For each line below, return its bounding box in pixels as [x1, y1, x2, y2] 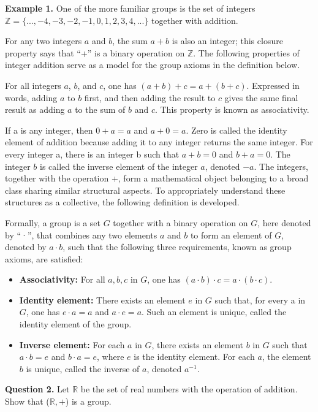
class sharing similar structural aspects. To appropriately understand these [5, 183, 286, 196]
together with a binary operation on [113, 216, 248, 229]
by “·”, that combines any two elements [5, 228, 157, 241]
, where [97, 350, 124, 363]
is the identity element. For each [134, 350, 255, 363]
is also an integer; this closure [172, 34, 283, 47]
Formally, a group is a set [5, 216, 100, 229]
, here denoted [257, 216, 311, 229]
